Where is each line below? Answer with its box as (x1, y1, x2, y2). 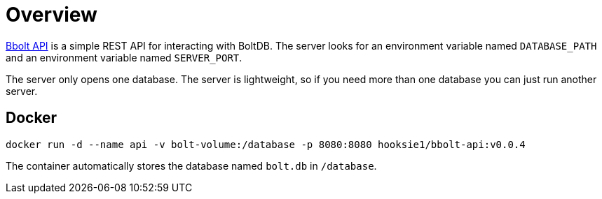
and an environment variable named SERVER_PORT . (6, 51, 242, 64)
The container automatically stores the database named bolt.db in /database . (6, 159, 377, 172)
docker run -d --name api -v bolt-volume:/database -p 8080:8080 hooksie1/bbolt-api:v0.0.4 (6, 138, 526, 150)
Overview (6, 3, 97, 27)
